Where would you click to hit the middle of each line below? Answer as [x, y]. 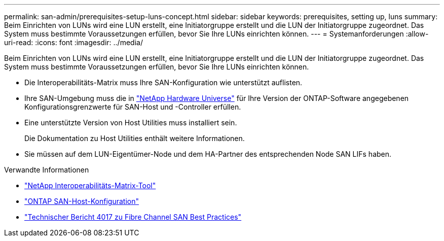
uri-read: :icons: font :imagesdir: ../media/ [73, 42]
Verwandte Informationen [47, 170]
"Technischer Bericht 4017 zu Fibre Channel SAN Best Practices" [133, 217]
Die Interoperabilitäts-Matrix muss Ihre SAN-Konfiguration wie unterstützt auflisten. [163, 82]
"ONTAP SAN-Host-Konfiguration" [82, 201]
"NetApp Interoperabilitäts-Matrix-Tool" [90, 185]
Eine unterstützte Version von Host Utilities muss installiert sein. [131, 123]
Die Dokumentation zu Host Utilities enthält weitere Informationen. [135, 138]
